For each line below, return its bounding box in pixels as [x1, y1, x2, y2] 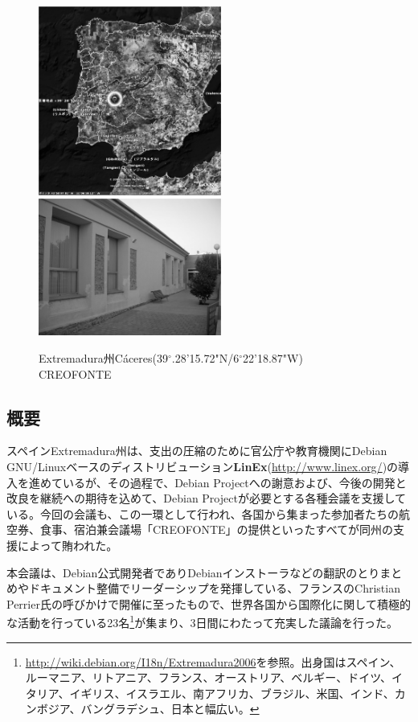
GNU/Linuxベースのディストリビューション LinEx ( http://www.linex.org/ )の [6, 458, 399, 475]
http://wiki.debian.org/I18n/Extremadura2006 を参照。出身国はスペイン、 [25, 653, 401, 670]
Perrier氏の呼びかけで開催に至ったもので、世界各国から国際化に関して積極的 [6, 595, 411, 612]
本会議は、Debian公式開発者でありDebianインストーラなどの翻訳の [6, 564, 358, 580]
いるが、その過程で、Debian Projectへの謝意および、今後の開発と [62, 474, 407, 490]
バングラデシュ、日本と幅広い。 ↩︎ [80, 700, 260, 717]
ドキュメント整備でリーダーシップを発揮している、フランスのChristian [28, 580, 400, 597]
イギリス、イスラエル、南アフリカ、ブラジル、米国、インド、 [69, 684, 395, 701]
